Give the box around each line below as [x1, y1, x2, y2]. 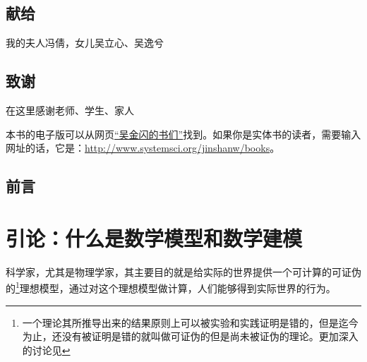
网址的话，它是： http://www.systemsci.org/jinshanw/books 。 [6, 140, 280, 155]
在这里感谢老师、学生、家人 [6, 103, 134, 117]
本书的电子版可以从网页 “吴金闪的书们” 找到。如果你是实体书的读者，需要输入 [6, 126, 361, 141]
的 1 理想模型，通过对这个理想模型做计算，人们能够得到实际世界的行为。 [6, 279, 336, 295]
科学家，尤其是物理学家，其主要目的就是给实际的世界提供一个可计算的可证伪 [6, 264, 361, 279]
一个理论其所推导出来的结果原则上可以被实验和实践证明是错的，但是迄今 [22, 315, 359, 330]
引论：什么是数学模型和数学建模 [6, 223, 303, 252]
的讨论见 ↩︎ [22, 342, 71, 357]
